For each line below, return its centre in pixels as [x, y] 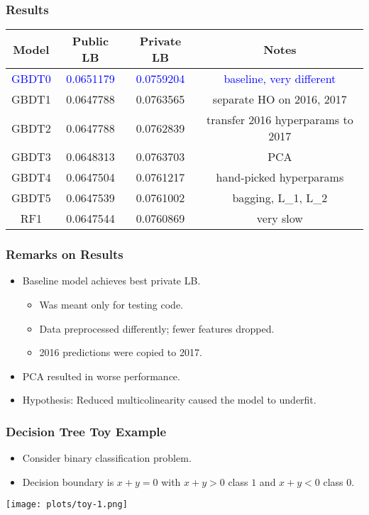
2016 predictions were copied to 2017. [121, 352]
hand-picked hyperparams [280, 177]
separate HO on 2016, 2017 [280, 99]
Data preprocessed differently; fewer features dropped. [157, 328]
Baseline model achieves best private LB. [111, 281]
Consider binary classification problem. [107, 458]
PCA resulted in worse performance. [101, 376]
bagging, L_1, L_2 [280, 198]
